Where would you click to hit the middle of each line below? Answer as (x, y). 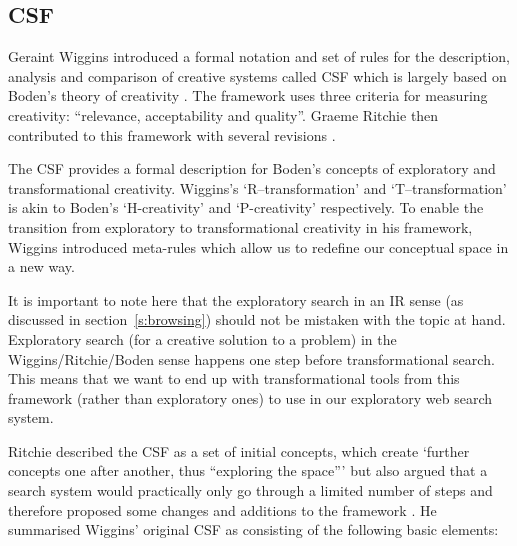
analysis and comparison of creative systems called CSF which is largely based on (257, 75)
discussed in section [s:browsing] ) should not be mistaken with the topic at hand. (257, 319)
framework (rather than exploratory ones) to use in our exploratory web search (250, 397)
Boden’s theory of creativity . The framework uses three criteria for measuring (248, 95)
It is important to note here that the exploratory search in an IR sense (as (236, 299)
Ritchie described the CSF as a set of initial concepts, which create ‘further (239, 450)
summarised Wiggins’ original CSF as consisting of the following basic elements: (253, 529)
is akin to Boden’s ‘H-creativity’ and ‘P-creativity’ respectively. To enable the (246, 207)
